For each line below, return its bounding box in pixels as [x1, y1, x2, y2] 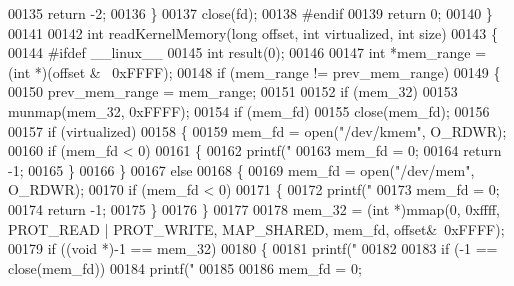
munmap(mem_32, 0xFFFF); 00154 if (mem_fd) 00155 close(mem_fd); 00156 [8, 100, 490, 121]
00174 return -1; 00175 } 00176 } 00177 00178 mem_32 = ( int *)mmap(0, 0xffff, [8, 198, 501, 219]
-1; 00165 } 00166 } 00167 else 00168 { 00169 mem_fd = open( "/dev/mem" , [8, 159, 475, 180]
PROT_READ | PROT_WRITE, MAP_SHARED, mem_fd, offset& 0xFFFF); [8, 218, 505, 239]
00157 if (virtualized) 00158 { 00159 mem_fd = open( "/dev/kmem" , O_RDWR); [8, 120, 507, 141]
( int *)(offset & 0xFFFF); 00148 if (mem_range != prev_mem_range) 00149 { [8, 61, 501, 82]
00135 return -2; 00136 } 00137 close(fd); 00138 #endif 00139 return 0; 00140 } [8, 3, 493, 23]
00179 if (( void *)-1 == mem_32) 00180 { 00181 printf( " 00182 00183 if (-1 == [8, 238, 498, 259]
